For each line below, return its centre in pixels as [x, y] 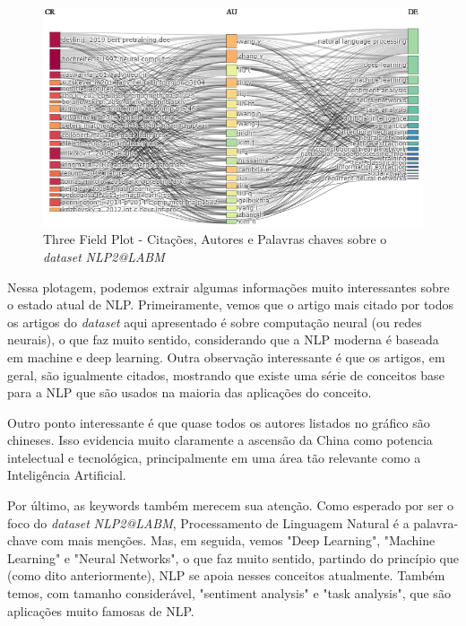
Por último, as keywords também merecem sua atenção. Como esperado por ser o [231, 505]
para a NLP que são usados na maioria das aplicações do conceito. [190, 392]
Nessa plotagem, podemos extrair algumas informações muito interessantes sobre [229, 287]
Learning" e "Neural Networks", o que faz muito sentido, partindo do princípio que [233, 557]
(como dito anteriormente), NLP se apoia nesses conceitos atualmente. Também [226, 575]
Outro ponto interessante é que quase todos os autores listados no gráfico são [219, 422]
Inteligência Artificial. [67, 475]
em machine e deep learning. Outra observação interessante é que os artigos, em [226, 356]
